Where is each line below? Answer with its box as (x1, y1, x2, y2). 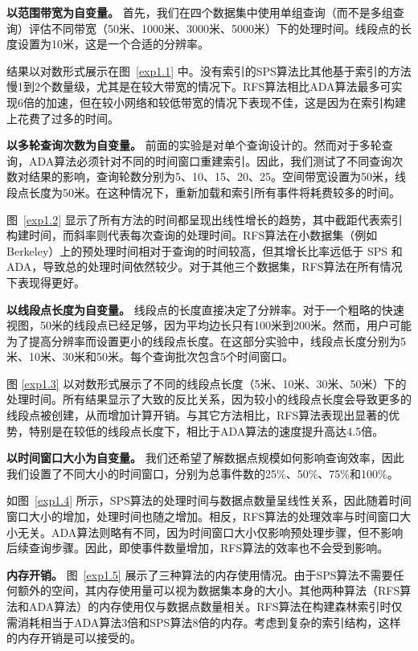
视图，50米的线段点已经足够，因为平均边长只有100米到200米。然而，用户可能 (6, 317, 412, 334)
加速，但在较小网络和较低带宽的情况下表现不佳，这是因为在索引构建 (45, 93, 406, 110)
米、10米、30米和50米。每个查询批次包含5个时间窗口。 (6, 348, 293, 365)
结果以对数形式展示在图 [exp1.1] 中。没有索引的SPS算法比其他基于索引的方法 (6, 62, 412, 79)
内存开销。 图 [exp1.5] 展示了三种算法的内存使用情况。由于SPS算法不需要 (6, 566, 393, 583)
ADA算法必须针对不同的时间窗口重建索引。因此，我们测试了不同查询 (28, 152, 392, 169)
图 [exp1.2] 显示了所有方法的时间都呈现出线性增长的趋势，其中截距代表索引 (6, 211, 403, 227)
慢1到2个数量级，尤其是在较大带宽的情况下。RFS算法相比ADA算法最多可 (6, 78, 391, 95)
